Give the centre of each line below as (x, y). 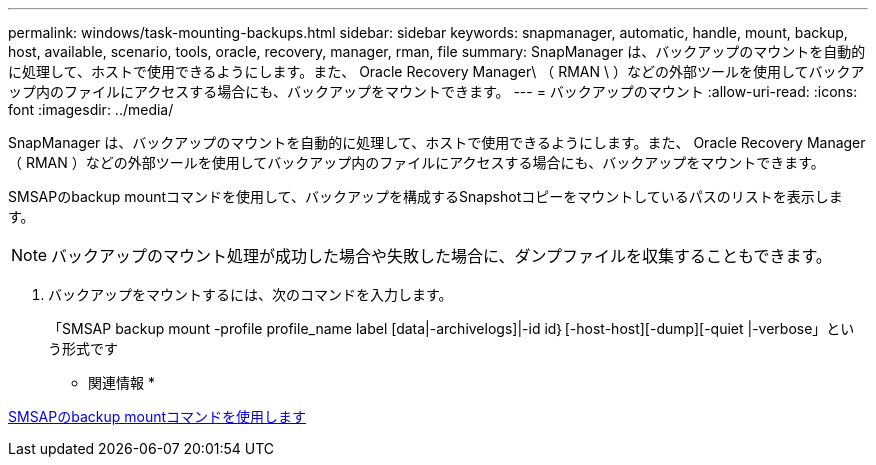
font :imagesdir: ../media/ (91, 109)
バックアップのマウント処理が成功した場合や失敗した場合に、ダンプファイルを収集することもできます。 (441, 256)
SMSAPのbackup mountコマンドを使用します (157, 416)
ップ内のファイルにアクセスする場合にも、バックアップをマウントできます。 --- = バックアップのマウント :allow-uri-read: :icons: (433, 91)
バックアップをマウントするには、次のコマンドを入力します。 (250, 294)
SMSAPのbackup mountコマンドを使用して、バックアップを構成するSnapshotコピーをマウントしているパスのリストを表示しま (425, 196)
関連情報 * (121, 382)
